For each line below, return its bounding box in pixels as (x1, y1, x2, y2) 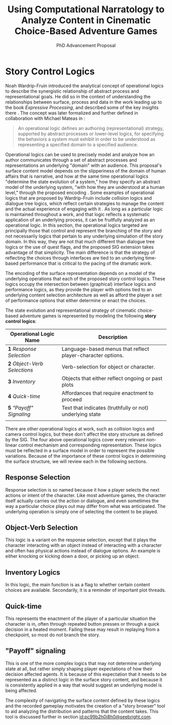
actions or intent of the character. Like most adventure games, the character (5, 492, 166, 498)
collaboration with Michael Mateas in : (5, 115, 85, 121)
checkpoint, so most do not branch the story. (5, 631, 100, 638)
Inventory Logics (5, 568, 60, 577)
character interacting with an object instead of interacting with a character (5, 542, 162, 548)
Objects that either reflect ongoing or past (61, 375, 163, 382)
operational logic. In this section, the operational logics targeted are (5, 222, 148, 228)
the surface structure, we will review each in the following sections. (5, 458, 147, 464)
